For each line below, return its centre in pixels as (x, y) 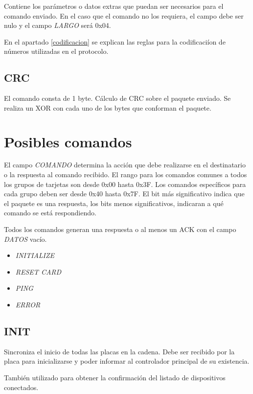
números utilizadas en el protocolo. (56, 51)
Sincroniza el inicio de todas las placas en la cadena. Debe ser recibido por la (119, 351)
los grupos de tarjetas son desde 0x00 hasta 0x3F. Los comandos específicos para (125, 184)
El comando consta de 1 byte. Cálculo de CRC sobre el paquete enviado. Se (117, 98)
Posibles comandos (68, 141)
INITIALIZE (35, 255)
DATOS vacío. (25, 239)
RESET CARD (38, 271)
